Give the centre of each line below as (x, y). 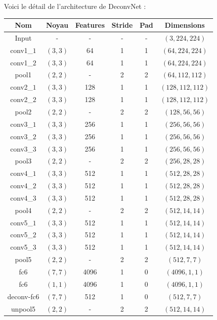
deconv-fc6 (23, 296)
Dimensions (185, 25)
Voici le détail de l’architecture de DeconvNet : (75, 6)
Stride (122, 25)
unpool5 (23, 308)
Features (90, 25)
